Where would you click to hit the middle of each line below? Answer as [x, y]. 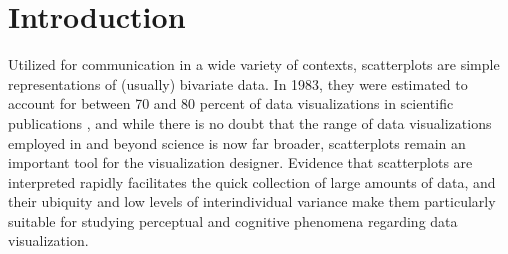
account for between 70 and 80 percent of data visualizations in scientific [231, 103]
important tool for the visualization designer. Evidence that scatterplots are [240, 162]
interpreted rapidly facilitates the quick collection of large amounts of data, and [252, 181]
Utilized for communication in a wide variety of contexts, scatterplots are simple [254, 64]
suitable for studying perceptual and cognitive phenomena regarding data [233, 220]
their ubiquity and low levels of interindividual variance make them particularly [252, 201]
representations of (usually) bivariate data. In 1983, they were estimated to [238, 83]
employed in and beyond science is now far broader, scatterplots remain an [237, 142]
